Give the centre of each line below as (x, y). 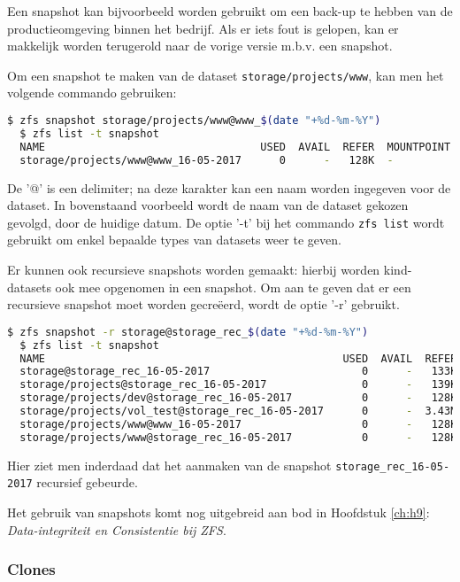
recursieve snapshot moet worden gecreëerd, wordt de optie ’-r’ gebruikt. (203, 304)
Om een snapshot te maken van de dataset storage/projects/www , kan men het (226, 75)
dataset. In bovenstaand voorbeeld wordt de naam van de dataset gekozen (208, 205)
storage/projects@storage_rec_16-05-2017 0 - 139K (238, 385)
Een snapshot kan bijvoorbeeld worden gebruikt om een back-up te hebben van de (230, 11)
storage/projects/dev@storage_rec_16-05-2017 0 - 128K (238, 398)
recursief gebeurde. (87, 482)
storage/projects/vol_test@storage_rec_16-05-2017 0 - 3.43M (238, 411)
